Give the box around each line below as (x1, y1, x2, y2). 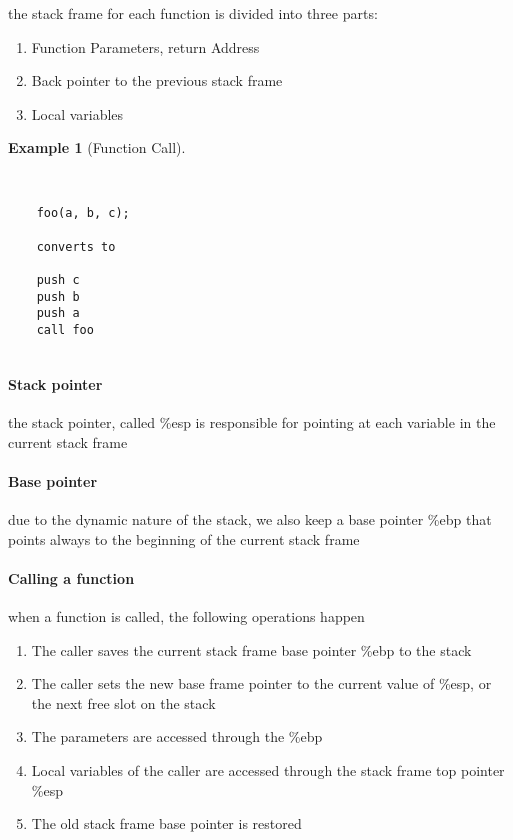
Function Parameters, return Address (31, 36, 260, 57)
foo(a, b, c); (36, 206, 130, 221)
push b (36, 289, 80, 304)
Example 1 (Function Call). (8, 137, 186, 158)
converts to (36, 239, 116, 254)
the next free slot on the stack (31, 692, 216, 713)
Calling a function (8, 567, 135, 588)
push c (36, 272, 80, 287)
